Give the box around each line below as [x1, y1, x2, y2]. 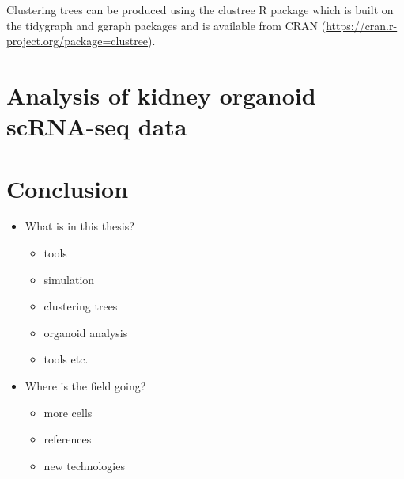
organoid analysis [43, 324, 128, 340]
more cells [43, 404, 93, 420]
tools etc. [43, 351, 89, 367]
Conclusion [6, 172, 129, 204]
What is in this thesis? [25, 218, 134, 234]
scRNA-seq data [6, 110, 187, 143]
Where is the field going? [25, 378, 146, 394]
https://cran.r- [326, 17, 398, 33]
